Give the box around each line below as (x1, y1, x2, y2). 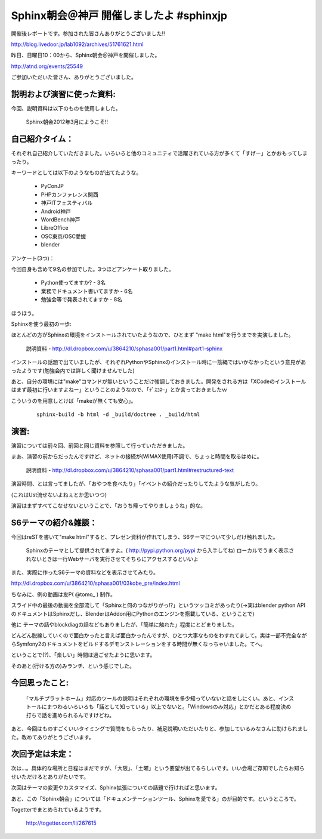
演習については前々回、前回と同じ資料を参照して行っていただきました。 (11, 442, 188, 449)
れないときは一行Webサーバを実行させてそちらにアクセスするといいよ (26, 555, 199, 562)
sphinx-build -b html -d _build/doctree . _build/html (36, 411, 200, 418)
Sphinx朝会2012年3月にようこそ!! (26, 118, 109, 125)
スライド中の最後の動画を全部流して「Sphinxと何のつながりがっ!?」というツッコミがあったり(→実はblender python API (11, 602, 305, 609)
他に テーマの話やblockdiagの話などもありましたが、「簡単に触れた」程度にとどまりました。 (11, 621, 238, 628)
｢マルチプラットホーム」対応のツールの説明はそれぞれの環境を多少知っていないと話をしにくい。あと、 (26, 695, 279, 702)
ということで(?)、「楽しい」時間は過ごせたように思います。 (11, 651, 156, 659)
